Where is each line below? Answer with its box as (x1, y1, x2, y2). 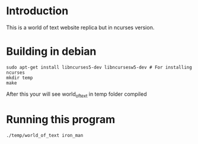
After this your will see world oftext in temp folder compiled (6, 90, 147, 99)
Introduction (6, 4, 69, 18)
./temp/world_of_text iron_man (6, 132, 84, 138)
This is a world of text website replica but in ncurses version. (6, 24, 155, 31)
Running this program (6, 112, 116, 126)
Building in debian (6, 45, 97, 58)
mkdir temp (6, 74, 33, 81)
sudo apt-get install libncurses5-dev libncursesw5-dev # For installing (6, 64, 193, 70)
